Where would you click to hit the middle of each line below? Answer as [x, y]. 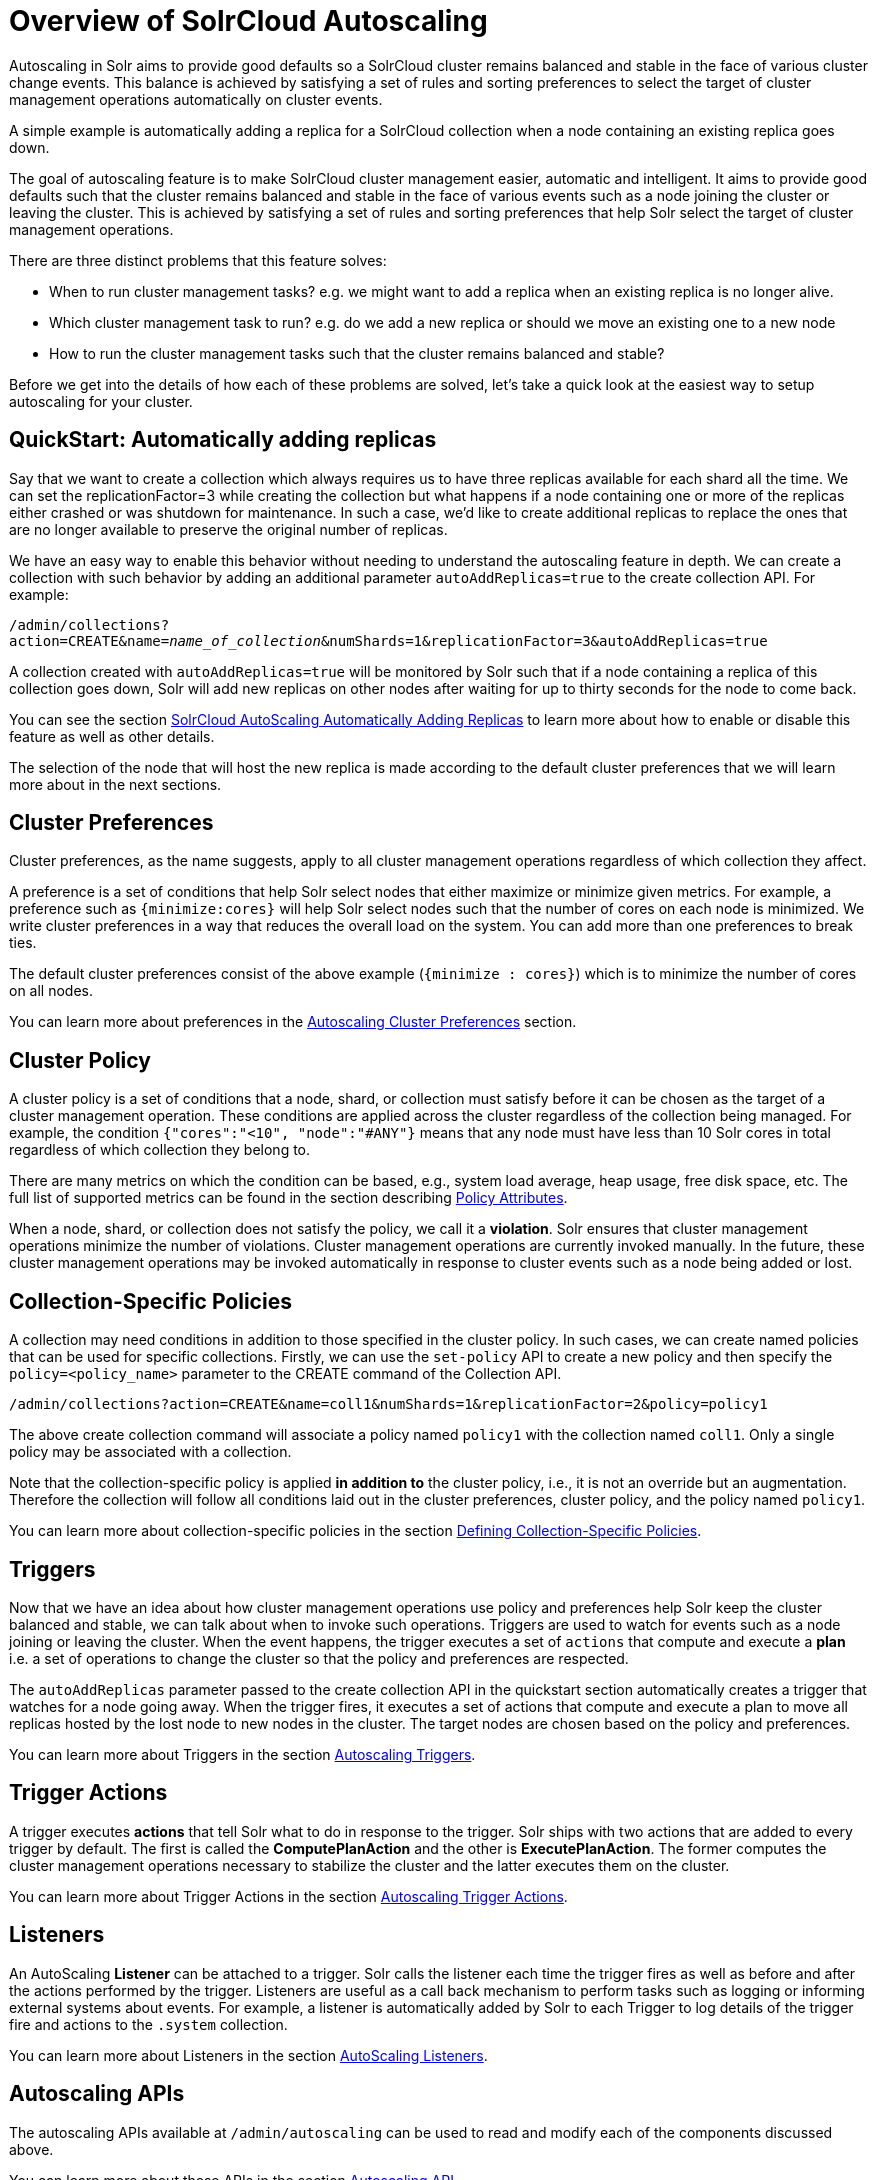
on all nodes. [51, 991]
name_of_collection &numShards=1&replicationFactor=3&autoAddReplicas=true [468, 640]
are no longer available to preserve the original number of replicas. [228, 529]
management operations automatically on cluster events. [196, 99]
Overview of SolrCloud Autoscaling [248, 21]
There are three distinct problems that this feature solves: [198, 260]
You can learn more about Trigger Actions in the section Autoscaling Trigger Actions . [288, 1896]
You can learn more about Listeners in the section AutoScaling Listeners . [248, 2055]
